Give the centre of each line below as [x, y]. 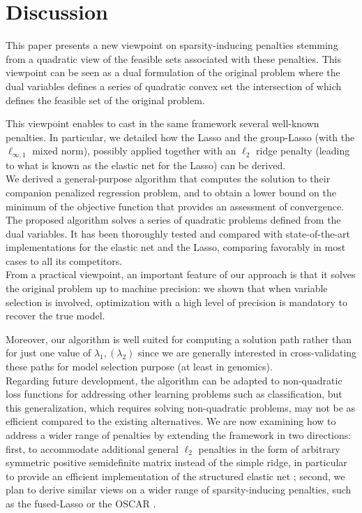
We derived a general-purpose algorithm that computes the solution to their [168, 179]
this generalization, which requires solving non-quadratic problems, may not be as [181, 407]
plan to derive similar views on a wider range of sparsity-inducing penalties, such [179, 490]
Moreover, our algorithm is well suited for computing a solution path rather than [179, 339]
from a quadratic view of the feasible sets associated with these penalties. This [173, 58]
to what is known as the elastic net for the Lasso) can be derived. [146, 165]
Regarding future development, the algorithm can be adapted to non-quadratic [174, 380]
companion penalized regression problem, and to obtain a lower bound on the [171, 192]
